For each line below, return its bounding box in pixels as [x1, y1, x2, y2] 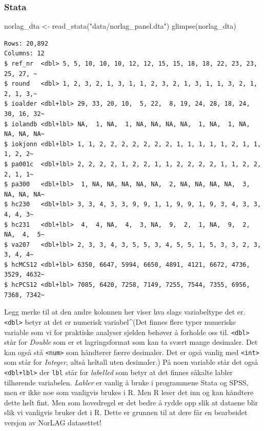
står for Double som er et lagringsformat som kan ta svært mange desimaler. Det [4, 337, 258, 347]
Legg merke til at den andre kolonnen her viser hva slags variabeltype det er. [4, 306, 246, 317]
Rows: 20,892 [4, 40, 48, 47]
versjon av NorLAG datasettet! [4, 417, 101, 428]
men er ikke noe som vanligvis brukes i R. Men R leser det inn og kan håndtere [4, 387, 254, 398]
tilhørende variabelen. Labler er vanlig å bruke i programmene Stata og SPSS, [4, 377, 249, 387]
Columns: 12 [4, 50, 45, 57]
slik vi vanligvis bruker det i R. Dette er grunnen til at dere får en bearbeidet [4, 407, 248, 418]
